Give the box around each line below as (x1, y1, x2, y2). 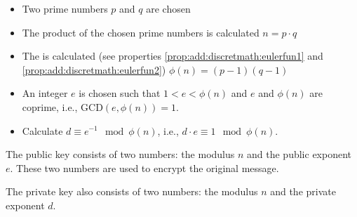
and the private (270, 184, 336, 199)
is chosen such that (79, 86, 161, 100)
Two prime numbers (22, 1, 108, 15)
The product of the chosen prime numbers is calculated (22, 25, 260, 39)
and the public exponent (247, 147, 352, 162)
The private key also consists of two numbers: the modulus (6, 184, 258, 199)
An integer (22, 86, 68, 100)
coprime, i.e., (22, 99, 78, 114)
